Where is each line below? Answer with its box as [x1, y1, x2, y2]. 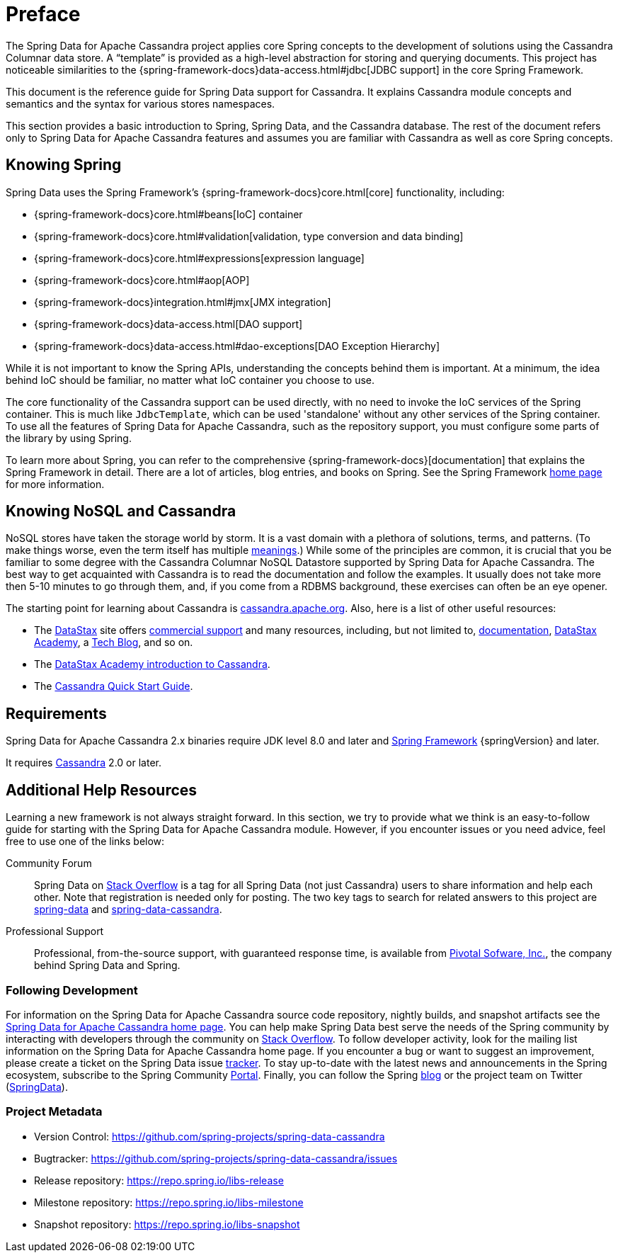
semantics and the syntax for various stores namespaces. [6, 97, 275, 110]
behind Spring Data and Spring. [34, 959, 181, 972]
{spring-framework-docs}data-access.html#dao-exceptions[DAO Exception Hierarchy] [34, 339, 440, 352]
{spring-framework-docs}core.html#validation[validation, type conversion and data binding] [34, 229, 464, 242]
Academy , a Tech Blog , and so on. [34, 636, 193, 649]
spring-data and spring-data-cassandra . [34, 903, 222, 916]
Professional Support [6, 925, 104, 938]
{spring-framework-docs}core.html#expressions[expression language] [34, 251, 365, 264]
